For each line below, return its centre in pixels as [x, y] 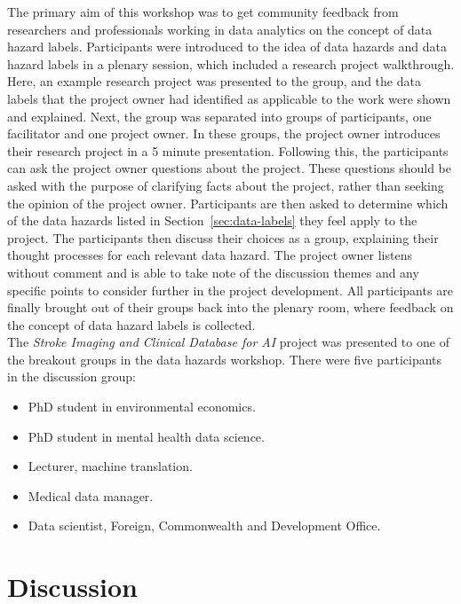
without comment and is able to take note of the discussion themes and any [213, 272]
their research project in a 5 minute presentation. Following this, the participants [228, 150]
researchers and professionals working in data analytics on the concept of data [220, 29]
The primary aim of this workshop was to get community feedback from [203, 12]
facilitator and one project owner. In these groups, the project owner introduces [224, 133]
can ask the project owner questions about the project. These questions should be [229, 168]
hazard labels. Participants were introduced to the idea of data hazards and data [227, 47]
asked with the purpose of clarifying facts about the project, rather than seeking [226, 185]
